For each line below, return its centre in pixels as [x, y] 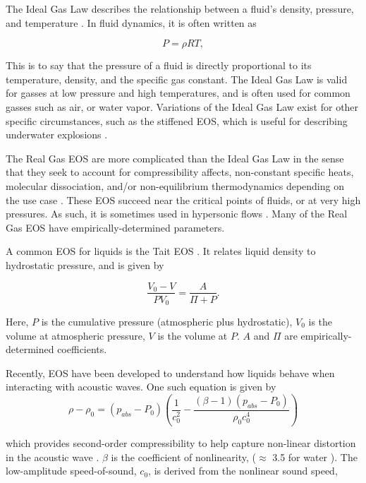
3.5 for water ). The [315, 457]
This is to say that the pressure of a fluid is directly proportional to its [159, 65]
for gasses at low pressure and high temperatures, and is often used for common [178, 93]
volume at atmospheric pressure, [75, 335]
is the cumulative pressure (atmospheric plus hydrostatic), [167, 322]
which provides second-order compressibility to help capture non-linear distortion [181, 442]
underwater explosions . [57, 135]
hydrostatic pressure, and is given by [85, 264]
